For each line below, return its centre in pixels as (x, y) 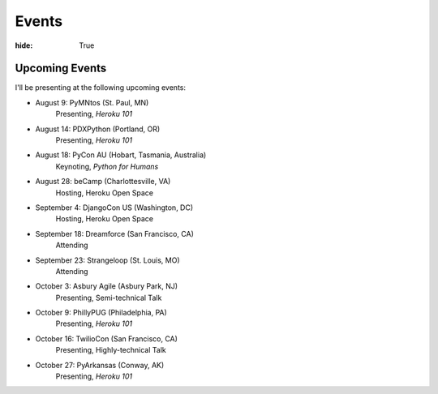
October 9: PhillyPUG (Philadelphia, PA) (101, 313)
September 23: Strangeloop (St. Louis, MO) (107, 260)
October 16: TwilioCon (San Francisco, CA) (107, 338)
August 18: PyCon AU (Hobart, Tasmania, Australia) (121, 155)
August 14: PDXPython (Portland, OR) (98, 129)
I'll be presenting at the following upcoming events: (101, 88)
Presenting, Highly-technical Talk (111, 350)
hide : (24, 45)
